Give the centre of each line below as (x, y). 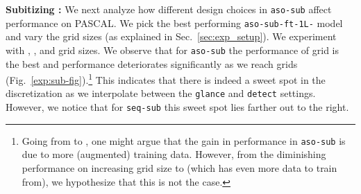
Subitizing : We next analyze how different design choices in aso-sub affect (169, 9)
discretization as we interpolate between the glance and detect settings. (161, 93)
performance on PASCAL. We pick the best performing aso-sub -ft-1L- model (174, 23)
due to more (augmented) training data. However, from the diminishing (174, 154)
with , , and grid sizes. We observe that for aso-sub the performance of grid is (173, 50)
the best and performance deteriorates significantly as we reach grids (152, 63)
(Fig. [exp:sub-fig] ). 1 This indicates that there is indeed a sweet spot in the (166, 79)
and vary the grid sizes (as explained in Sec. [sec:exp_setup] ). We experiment (171, 36)
